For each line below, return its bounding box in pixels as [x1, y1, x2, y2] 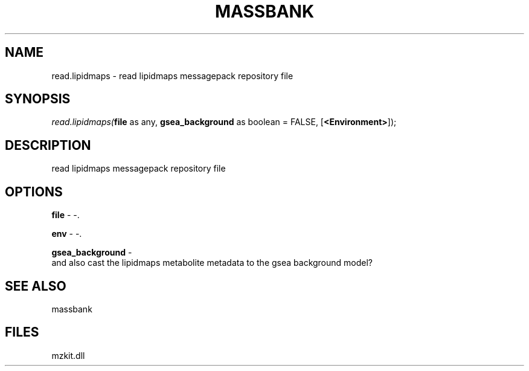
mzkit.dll [51, 350, 85, 361]
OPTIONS [5, 184, 63, 199]
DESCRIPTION [5, 137, 91, 153]
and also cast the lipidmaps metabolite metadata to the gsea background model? [51, 257, 373, 268]
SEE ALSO [5, 278, 66, 294]
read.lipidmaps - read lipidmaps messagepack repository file [51, 70, 293, 81]
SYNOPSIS [5, 91, 71, 107]
